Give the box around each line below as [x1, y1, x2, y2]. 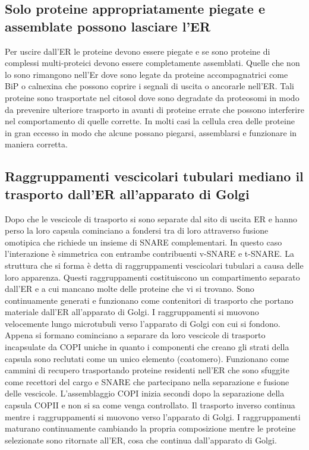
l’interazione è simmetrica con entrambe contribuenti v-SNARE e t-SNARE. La [5, 247, 294, 260]
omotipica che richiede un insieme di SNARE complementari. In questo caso [5, 235, 282, 248]
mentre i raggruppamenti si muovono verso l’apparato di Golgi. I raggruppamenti [5, 410, 301, 423]
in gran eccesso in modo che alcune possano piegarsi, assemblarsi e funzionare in [5, 126, 297, 139]
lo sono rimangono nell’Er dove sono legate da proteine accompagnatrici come [5, 68, 288, 80]
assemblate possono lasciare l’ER [5, 17, 211, 35]
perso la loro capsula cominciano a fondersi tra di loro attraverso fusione [5, 224, 269, 237]
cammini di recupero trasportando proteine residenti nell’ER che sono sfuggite [5, 364, 289, 376]
